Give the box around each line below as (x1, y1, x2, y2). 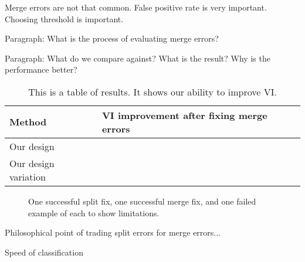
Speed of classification (5, 246, 83, 258)
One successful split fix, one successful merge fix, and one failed (28, 195, 256, 207)
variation (9, 169, 46, 183)
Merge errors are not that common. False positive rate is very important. (5, 1, 267, 13)
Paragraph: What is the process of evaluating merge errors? (5, 32, 219, 45)
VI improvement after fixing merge (101, 108, 267, 122)
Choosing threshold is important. (5, 12, 124, 25)
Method (9, 115, 47, 129)
